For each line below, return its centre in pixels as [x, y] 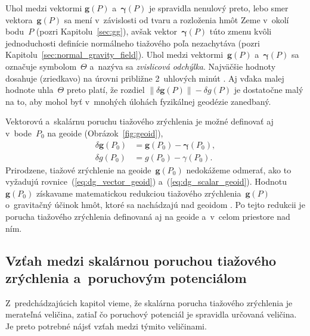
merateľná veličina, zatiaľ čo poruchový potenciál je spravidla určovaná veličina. [151, 314]
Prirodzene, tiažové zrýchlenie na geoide [78, 169]
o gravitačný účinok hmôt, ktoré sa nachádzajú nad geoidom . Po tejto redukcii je [155, 205]
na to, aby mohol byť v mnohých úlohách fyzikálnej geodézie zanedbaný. [138, 101]
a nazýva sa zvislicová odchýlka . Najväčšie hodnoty [183, 66]
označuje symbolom [41, 66]
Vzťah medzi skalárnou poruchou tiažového [141, 260]
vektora [19, 19]
